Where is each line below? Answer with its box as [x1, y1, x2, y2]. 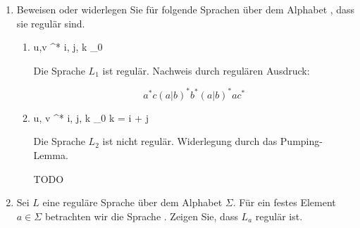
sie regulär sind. [16, 15, 85, 30]
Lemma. [33, 148, 68, 163]
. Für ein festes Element [232, 195, 336, 210]
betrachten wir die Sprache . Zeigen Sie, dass [44, 208, 238, 223]
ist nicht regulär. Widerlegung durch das [102, 134, 278, 148]
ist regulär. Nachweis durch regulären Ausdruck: [102, 63, 310, 77]
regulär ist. [255, 208, 303, 223]
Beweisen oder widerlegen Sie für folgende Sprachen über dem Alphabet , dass [16, 2, 355, 16]
